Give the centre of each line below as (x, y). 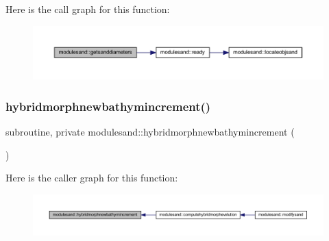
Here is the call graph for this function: (88, 9)
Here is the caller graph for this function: (92, 178)
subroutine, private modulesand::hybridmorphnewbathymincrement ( (150, 132)
